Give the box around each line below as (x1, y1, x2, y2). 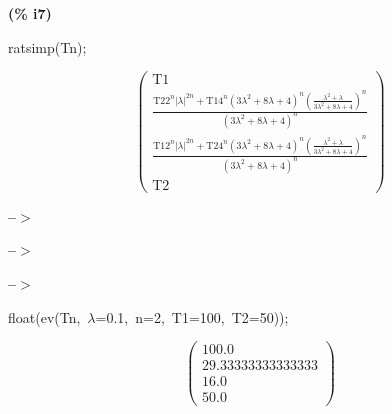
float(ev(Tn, (8, 306, 81, 327)
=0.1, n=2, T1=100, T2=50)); (95, 306, 289, 327)
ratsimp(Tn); (8, 36, 87, 57)
